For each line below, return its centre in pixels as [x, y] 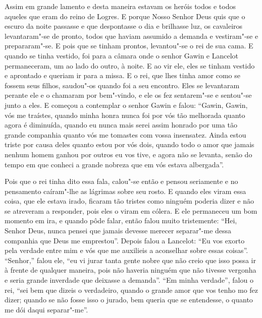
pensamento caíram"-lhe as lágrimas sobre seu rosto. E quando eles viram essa [125, 191]
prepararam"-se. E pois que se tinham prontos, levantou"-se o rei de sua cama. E [129, 46]
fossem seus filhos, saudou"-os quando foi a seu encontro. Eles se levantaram [122, 85]
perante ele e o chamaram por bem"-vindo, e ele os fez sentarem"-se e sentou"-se [128, 95]
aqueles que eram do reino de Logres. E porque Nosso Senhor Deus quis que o [125, 16]
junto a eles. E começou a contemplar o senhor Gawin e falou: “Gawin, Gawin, [126, 105]
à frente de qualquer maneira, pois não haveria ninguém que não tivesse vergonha [130, 270]
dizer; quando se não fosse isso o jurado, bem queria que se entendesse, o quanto [129, 300]
